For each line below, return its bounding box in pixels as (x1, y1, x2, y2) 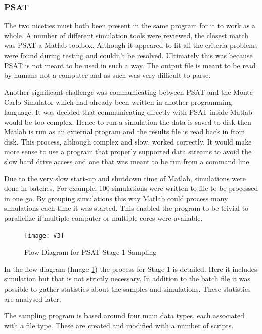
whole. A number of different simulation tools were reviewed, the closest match (4, 30, 249, 40)
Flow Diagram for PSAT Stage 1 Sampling (24, 247, 157, 257)
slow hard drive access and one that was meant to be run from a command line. (4, 156, 251, 166)
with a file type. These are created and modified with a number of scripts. (4, 320, 234, 330)
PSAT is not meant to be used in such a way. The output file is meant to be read (4, 60, 256, 70)
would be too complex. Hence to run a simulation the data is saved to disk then (4, 116, 251, 127)
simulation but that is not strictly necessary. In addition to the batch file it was (4, 273, 251, 284)
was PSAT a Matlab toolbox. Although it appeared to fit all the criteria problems (4, 40, 258, 51)
